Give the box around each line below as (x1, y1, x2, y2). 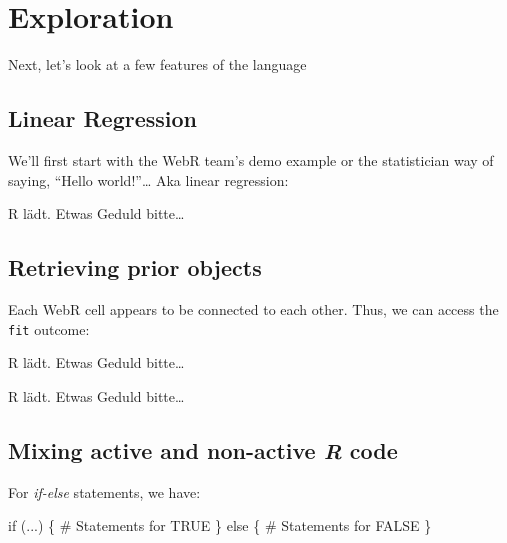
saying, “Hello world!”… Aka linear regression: (8, 169, 289, 190)
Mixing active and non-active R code (8, 434, 398, 465)
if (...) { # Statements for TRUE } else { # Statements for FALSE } (8, 515, 432, 536)
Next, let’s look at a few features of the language (8, 54, 307, 75)
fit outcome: (8, 318, 90, 339)
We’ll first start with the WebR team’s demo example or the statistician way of (8, 149, 494, 170)
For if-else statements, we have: (8, 481, 201, 502)
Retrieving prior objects (8, 252, 262, 283)
